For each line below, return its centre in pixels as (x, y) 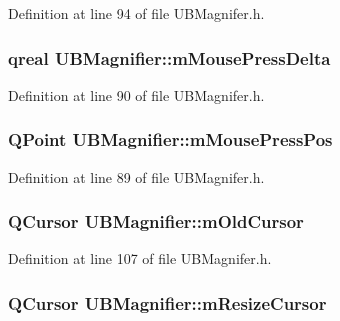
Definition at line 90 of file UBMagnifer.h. (136, 94)
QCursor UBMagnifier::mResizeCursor (167, 302)
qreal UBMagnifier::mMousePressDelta (169, 57)
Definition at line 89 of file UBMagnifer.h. (136, 176)
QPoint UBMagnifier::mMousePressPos (170, 139)
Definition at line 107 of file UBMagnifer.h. (140, 258)
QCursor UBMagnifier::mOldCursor (156, 221)
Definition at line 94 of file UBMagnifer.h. (136, 13)
